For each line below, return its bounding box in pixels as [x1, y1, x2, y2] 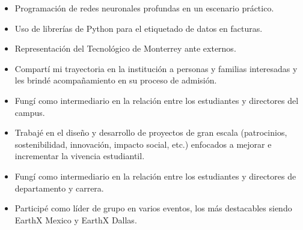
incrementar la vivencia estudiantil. [14, 150, 145, 162]
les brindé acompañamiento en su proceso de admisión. [14, 74, 217, 86]
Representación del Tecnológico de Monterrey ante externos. [14, 42, 236, 55]
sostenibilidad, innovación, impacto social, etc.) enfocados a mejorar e [14, 138, 272, 150]
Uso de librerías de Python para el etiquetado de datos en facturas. [14, 22, 263, 34]
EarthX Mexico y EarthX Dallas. [14, 213, 137, 226]
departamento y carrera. [14, 181, 104, 194]
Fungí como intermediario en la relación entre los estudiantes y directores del [14, 94, 299, 106]
